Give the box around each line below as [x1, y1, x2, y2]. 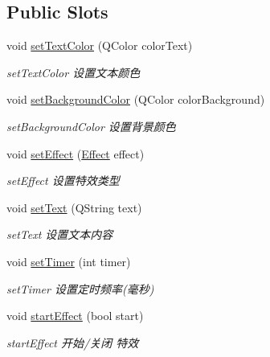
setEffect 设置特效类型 [6, 172, 120, 189]
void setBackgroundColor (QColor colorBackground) [6, 91, 265, 108]
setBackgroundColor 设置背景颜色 [6, 117, 176, 134]
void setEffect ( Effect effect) [6, 145, 145, 162]
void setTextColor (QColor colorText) [6, 37, 193, 54]
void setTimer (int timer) [6, 252, 131, 269]
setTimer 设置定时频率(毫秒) [6, 280, 154, 297]
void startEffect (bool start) [6, 307, 144, 324]
